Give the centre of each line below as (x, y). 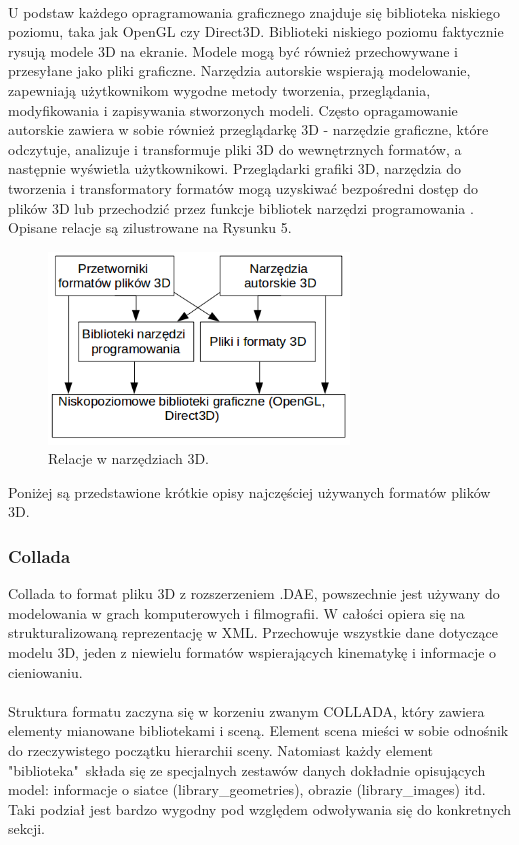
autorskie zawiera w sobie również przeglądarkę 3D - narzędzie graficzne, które (248, 129)
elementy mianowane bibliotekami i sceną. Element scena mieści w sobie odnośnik (258, 730)
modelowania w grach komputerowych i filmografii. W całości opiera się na (236, 612)
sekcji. (27, 828)
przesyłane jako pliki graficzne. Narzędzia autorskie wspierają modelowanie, (239, 70)
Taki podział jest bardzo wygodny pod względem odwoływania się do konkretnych (260, 808)
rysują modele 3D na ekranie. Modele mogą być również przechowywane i (233, 50)
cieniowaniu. (45, 671)
